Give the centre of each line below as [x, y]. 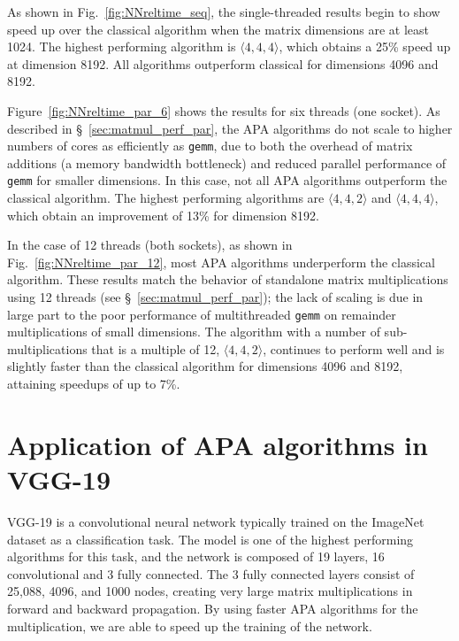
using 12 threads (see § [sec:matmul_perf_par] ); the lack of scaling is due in [215, 297]
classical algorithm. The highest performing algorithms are [166, 198]
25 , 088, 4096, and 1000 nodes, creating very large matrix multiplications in [210, 591]
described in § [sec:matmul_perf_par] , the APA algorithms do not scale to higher [230, 128]
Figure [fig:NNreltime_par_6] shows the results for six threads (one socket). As [224, 110]
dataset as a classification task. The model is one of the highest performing [210, 539]
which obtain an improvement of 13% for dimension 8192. [163, 215]
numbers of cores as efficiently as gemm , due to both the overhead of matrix [210, 146]
